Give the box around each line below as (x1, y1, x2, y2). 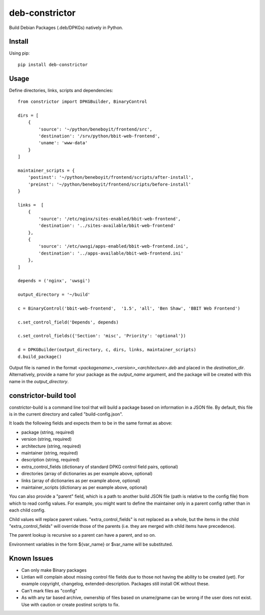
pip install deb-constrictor (18, 62, 88, 67)
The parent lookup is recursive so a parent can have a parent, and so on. (9, 532, 156, 538)
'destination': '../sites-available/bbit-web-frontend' (38, 223, 176, 228)
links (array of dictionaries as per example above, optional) (21, 478, 140, 484)
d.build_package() (18, 354, 62, 359)
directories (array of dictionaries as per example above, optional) (21, 471, 153, 477)
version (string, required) (21, 436, 72, 442)
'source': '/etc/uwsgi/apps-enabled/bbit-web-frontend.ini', (38, 244, 189, 249)
